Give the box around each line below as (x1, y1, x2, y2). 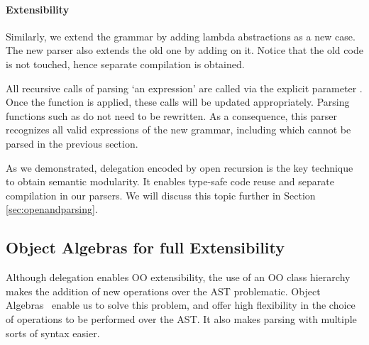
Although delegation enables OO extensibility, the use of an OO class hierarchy (6, 270, 351, 285)
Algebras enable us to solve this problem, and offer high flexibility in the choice (6, 297, 356, 312)
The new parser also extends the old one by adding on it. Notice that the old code (6, 43, 363, 57)
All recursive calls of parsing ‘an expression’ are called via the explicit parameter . (6, 80, 363, 95)
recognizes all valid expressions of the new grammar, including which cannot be (6, 122, 351, 137)
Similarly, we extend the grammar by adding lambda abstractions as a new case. (6, 28, 356, 43)
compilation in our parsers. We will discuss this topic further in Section (6, 187, 316, 202)
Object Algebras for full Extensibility (6, 236, 285, 258)
